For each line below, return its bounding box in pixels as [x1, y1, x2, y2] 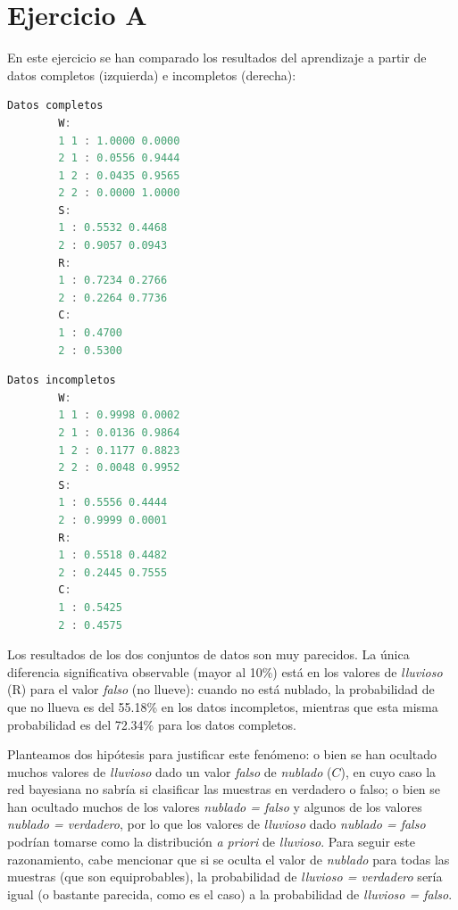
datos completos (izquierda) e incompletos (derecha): [7, 65, 296, 84]
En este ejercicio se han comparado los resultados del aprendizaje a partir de [7, 48, 427, 67]
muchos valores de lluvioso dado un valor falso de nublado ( [7, 762, 332, 781]
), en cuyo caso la [340, 762, 437, 781]
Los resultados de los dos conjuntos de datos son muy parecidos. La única [7, 645, 410, 664]
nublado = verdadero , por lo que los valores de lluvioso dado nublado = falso [7, 815, 426, 833]
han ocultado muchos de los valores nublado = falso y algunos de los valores [7, 797, 422, 815]
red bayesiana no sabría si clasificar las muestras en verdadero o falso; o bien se [7, 780, 441, 798]
